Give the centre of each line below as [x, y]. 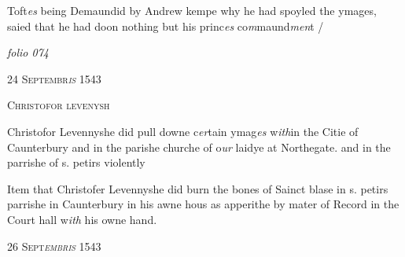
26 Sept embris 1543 [54, 246]
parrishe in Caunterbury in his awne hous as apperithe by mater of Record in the [203, 204]
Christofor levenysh [59, 105]
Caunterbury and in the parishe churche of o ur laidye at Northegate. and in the [199, 147]
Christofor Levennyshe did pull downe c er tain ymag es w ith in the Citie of [183, 131]
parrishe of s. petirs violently [76, 162]
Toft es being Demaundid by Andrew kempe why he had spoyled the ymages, [192, 10]
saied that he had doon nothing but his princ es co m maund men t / [166, 26]
